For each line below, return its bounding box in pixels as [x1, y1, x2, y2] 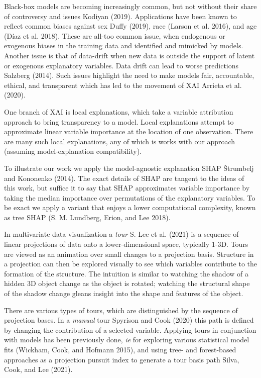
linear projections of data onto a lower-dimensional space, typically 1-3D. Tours [4, 239, 248, 249]
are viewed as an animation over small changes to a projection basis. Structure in [4, 248, 254, 259]
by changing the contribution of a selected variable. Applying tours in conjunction [4, 324, 256, 335]
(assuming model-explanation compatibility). [4, 146, 142, 156]
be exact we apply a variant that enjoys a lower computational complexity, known [4, 202, 256, 213]
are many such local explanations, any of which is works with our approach [4, 136, 235, 146]
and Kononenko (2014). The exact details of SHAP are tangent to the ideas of [4, 172, 244, 183]
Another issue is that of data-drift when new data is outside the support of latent [4, 50, 255, 60]
